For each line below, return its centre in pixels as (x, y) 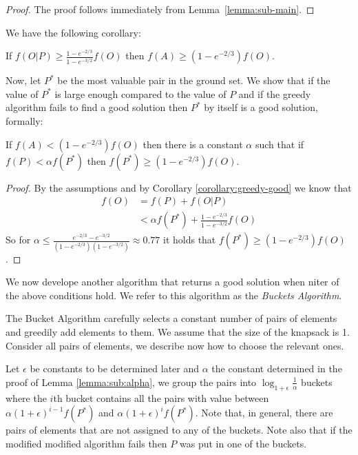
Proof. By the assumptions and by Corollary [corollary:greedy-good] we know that (179, 187)
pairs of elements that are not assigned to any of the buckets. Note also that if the (179, 430)
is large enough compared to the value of (140, 93)
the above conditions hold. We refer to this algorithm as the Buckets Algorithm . (174, 295)
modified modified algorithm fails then (86, 443)
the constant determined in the (277, 368)
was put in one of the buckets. (243, 443)
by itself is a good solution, (261, 107)
